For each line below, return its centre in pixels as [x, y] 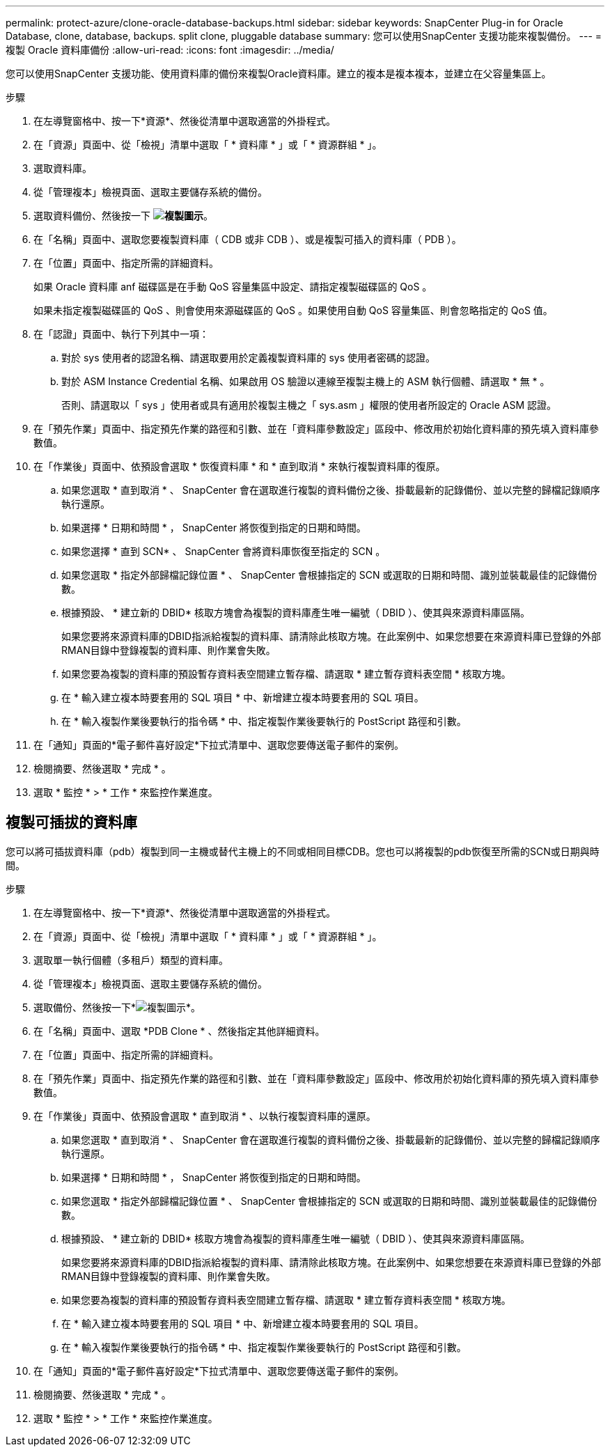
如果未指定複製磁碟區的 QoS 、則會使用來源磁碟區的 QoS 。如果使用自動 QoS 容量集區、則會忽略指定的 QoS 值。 [293, 310]
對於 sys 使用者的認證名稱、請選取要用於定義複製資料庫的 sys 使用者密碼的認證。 [249, 358]
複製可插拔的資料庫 [71, 822]
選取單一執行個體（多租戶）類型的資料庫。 [131, 960]
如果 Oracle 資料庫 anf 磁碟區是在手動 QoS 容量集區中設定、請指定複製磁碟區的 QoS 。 [233, 287]
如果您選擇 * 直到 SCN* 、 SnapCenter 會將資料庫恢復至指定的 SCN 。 [224, 551]
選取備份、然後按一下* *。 [117, 1007]
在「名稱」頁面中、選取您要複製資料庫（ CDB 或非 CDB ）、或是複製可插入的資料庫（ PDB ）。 [248, 239]
